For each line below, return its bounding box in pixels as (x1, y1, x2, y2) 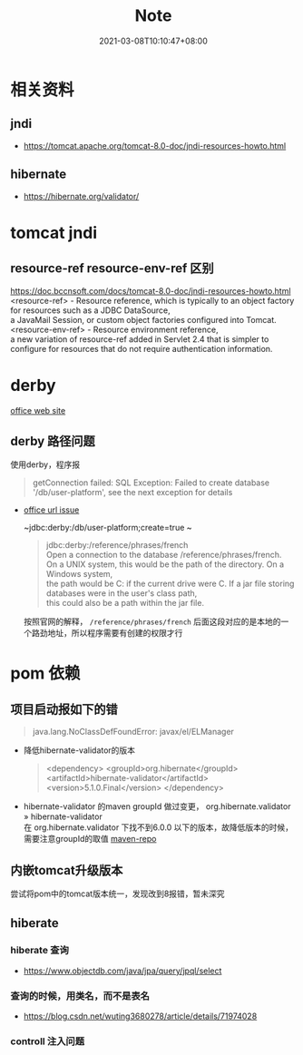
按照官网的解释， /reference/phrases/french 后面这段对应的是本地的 (23, 616, 281, 627)
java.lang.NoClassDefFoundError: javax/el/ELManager (32, 727, 235, 738)
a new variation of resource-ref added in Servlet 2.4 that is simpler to (10, 333, 269, 345)
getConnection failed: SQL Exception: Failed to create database (32, 477, 270, 488)
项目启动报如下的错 (10, 701, 118, 717)
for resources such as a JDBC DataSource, (10, 305, 171, 316)
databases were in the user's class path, (45, 588, 198, 599)
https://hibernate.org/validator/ (23, 190, 140, 201)
